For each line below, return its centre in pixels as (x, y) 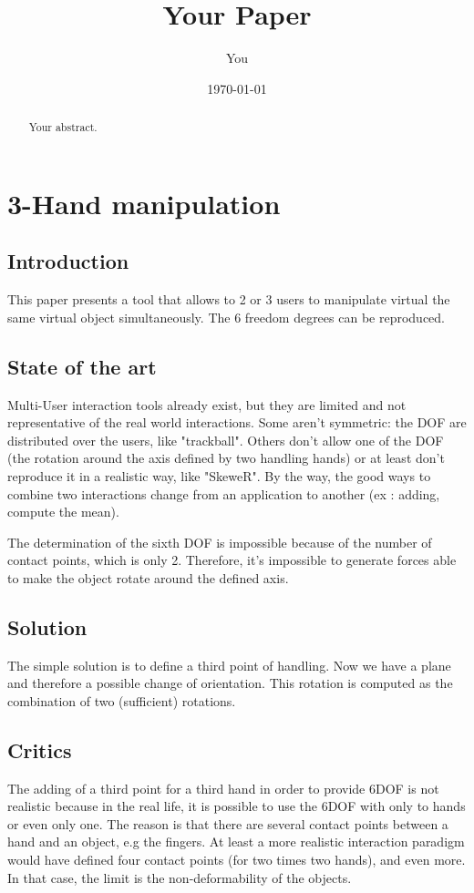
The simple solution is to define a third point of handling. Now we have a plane (229, 665)
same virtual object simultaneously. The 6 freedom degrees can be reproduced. (226, 317)
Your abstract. (63, 127)
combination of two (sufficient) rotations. (122, 700)
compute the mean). (63, 512)
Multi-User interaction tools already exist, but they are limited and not (207, 404)
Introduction (68, 261)
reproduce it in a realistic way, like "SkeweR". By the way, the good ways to (219, 475)
